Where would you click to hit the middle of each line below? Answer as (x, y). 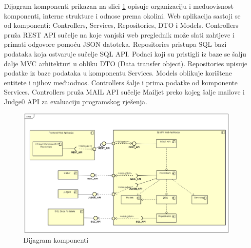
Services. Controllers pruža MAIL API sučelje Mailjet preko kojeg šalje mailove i (124, 92)
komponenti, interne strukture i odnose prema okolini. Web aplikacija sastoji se (122, 15)
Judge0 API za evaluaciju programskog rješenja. (76, 101)
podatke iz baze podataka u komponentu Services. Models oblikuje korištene (118, 73)
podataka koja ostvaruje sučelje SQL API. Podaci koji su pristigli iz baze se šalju (125, 53)
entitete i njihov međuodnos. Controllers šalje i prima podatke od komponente (121, 82)
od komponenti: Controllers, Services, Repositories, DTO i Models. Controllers (121, 25)
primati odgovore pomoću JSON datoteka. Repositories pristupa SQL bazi (115, 44)
